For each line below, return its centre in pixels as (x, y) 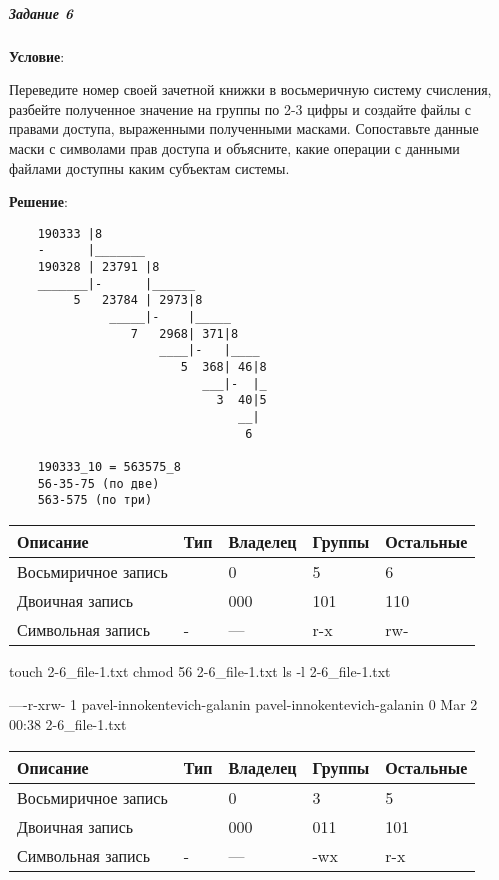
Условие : (37, 55)
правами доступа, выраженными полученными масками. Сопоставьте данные (244, 128)
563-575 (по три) (95, 500)
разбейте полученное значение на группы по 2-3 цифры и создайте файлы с (240, 108)
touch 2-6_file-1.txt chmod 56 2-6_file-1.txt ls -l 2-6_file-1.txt (200, 670)
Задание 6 (41, 12)
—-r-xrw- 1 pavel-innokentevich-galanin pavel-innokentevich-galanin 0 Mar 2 (243, 704)
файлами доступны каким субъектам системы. (149, 167)
